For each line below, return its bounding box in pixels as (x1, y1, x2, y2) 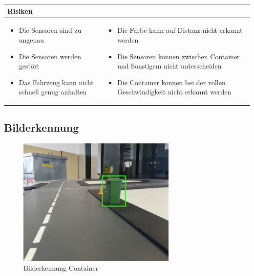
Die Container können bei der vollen (117, 77, 226, 87)
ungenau (19, 34, 44, 45)
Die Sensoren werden (19, 51, 81, 61)
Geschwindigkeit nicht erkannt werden (117, 87, 232, 97)
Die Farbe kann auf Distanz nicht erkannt (117, 25, 243, 35)
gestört (19, 61, 40, 71)
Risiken (7, 5, 33, 16)
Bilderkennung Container (23, 263, 99, 273)
